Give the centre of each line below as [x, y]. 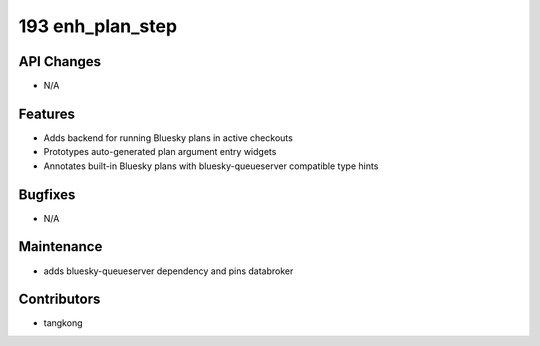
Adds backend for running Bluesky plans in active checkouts [168, 137]
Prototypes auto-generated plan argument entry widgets [160, 152]
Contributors [59, 299]
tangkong [63, 323]
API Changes [60, 61]
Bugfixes [47, 194]
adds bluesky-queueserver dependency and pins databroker [168, 271]
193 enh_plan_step [98, 26]
